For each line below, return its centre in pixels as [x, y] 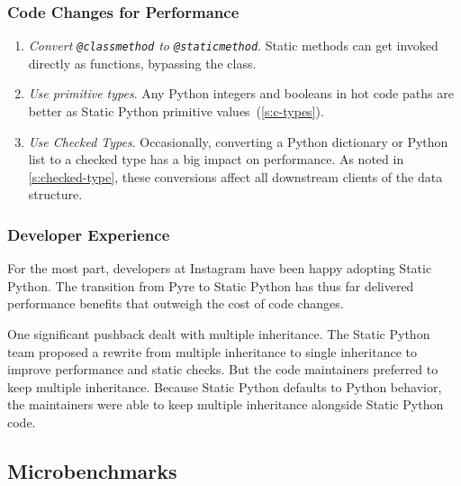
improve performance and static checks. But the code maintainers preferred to [223, 369]
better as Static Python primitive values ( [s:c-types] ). [176, 111]
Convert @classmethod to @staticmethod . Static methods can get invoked [233, 46]
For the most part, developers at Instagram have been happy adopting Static [220, 268]
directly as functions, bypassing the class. [142, 63]
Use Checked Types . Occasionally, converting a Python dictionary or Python [238, 141]
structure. [55, 194]
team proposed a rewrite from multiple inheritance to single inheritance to [212, 351]
